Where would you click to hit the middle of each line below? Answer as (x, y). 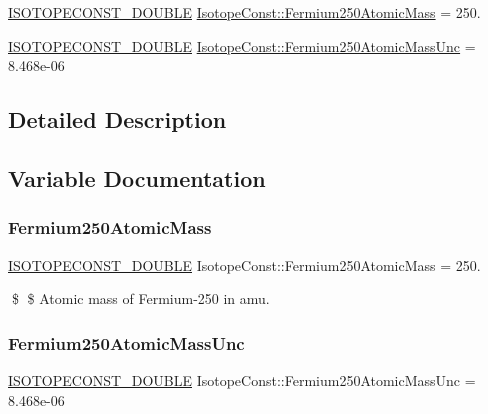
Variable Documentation (137, 177)
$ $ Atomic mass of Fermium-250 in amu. (140, 298)
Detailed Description (117, 119)
